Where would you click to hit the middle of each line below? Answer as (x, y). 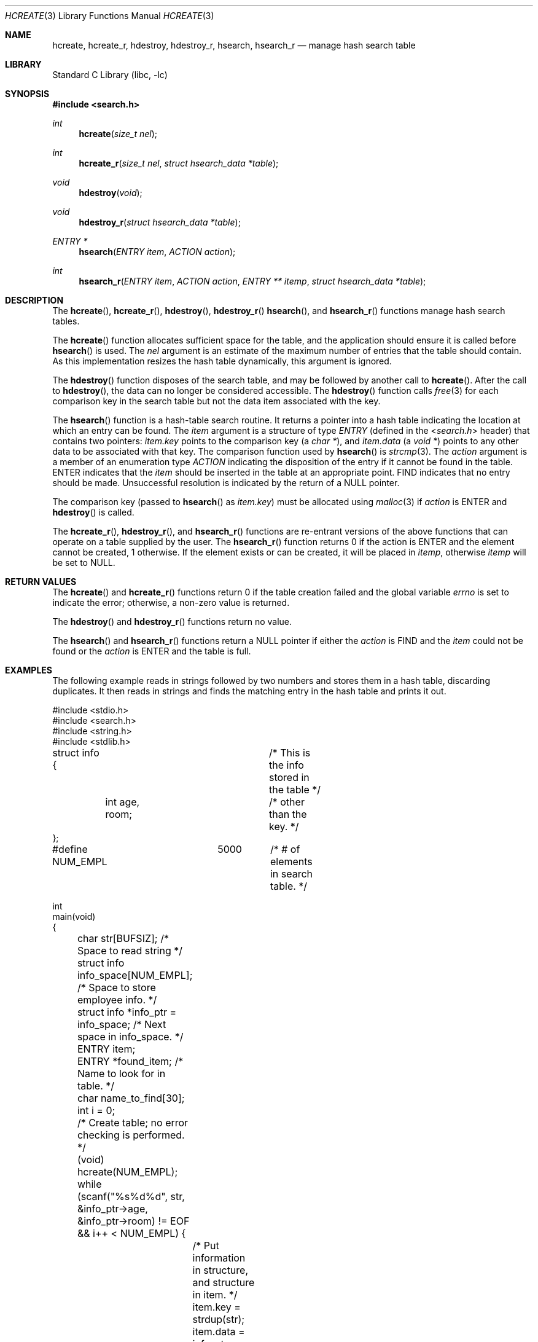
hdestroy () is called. (93, 512)
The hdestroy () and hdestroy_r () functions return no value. (172, 622)
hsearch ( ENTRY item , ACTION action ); (157, 252)
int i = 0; (96, 1110)
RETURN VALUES (41, 582)
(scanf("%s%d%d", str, (131, 1196)
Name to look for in (121, 1073)
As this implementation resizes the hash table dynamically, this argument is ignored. (222, 361)
